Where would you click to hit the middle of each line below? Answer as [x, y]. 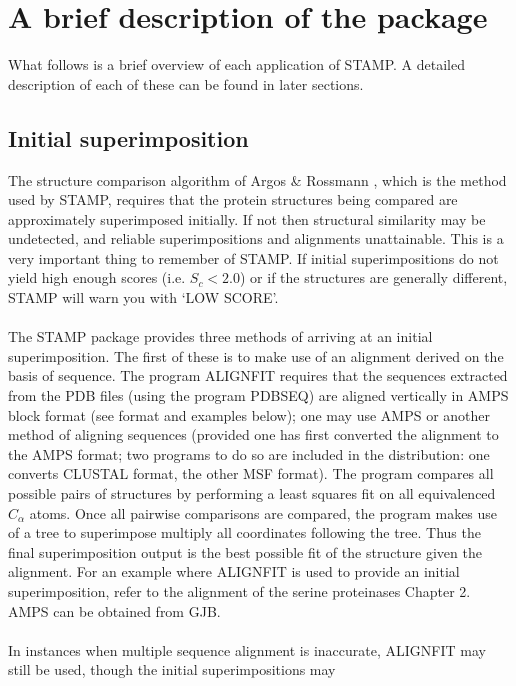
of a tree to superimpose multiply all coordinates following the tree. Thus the [244, 532]
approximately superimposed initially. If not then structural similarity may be [247, 218]
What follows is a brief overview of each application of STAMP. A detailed [237, 64]
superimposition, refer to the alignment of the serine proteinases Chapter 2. [239, 590]
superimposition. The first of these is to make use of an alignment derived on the [256, 355]
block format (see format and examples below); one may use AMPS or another [249, 414]
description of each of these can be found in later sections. [186, 83]
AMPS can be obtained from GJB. [114, 610]
